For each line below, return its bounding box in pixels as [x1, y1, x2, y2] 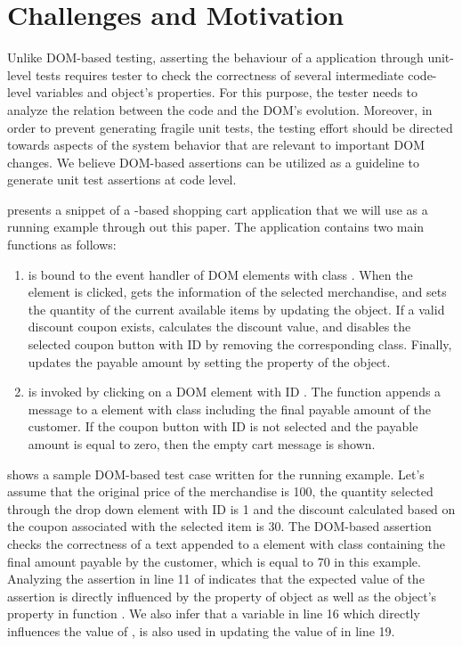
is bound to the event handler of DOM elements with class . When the [28, 265, 413, 283]
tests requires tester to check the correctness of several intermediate [35, 65, 404, 84]
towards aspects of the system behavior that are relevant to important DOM [7, 135, 425, 154]
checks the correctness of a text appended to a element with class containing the [7, 534, 445, 552]
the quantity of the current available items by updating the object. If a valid [28, 299, 445, 318]
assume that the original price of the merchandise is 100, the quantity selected [7, 482, 434, 501]
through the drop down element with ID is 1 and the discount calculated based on [7, 499, 456, 518]
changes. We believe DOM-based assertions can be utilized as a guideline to [7, 152, 420, 171]
